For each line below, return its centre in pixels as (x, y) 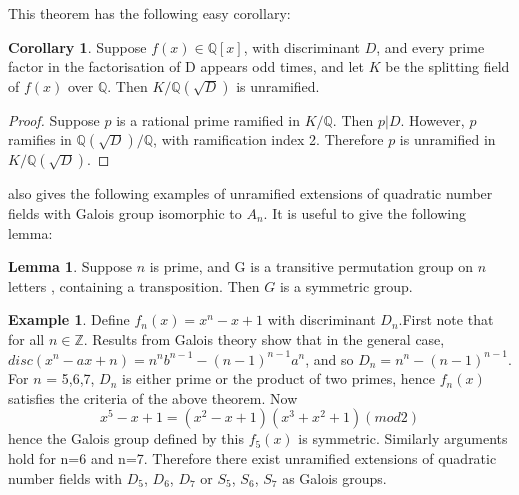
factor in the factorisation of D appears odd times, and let (186, 66)
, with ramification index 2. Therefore (268, 139)
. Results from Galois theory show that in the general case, (264, 338)
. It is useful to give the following (364, 212)
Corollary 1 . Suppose (77, 46)
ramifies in (40, 139)
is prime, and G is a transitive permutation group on (311, 266)
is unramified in (447, 139)
